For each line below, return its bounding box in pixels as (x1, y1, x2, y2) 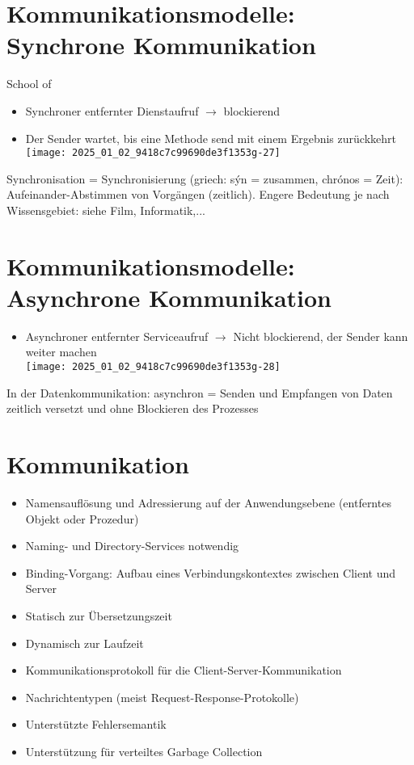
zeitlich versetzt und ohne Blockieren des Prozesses (6, 400, 259, 417)
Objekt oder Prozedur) (25, 510, 139, 527)
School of (6, 75, 52, 92)
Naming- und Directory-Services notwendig (25, 537, 239, 554)
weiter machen (25, 343, 97, 360)
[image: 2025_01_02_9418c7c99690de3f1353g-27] (25, 147, 281, 159)
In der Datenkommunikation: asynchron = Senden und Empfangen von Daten (6, 384, 393, 401)
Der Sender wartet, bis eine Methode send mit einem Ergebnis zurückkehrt (25, 129, 396, 146)
